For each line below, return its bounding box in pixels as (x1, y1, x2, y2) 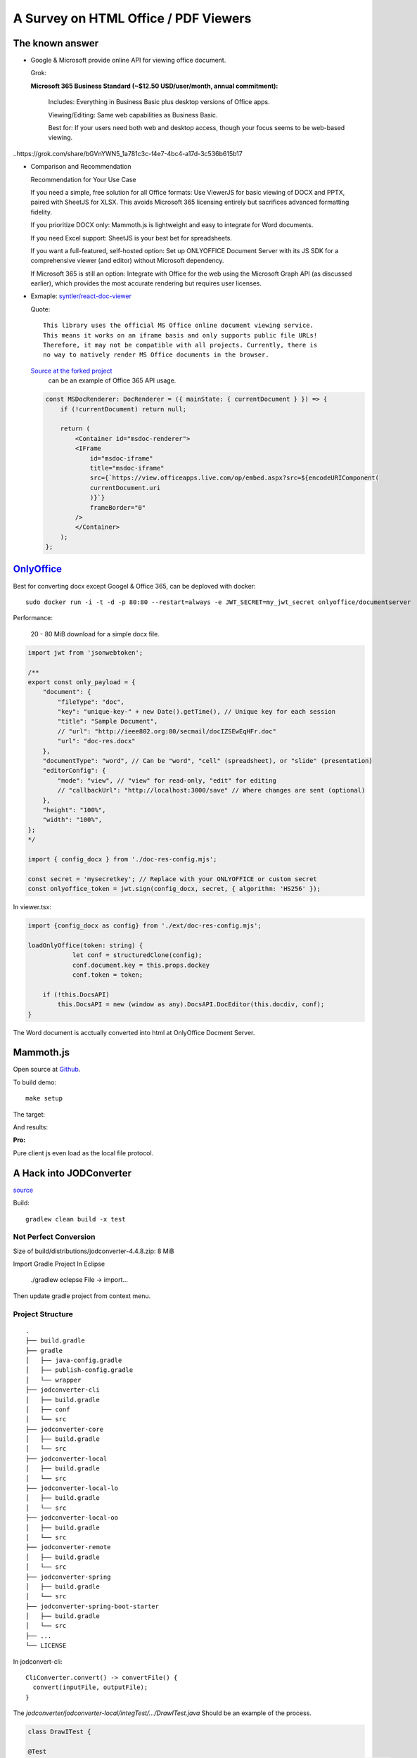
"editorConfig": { (42, 766, 106, 775)
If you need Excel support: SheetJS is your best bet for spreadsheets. (30, 233, 232, 242)
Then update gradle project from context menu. (13, 1291, 151, 1300)
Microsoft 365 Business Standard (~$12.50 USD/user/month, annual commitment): (30, 82, 278, 90)
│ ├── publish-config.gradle (25, 1366, 134, 1374)
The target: (13, 1110, 46, 1118)
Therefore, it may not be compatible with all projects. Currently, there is (43, 341, 318, 349)
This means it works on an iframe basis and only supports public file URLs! (43, 331, 318, 339)
